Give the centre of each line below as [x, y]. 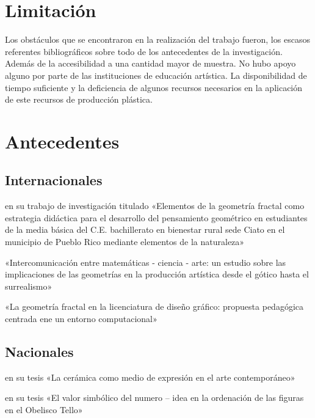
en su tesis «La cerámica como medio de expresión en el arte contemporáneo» [150, 377]
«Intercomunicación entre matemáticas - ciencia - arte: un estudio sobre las [146, 262]
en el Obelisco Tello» [44, 409]
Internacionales [54, 180]
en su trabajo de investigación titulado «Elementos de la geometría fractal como [155, 206]
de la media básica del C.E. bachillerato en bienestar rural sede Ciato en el [145, 229]
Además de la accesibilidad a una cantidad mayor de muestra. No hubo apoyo [150, 63]
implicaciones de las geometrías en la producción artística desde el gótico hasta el [157, 274]
